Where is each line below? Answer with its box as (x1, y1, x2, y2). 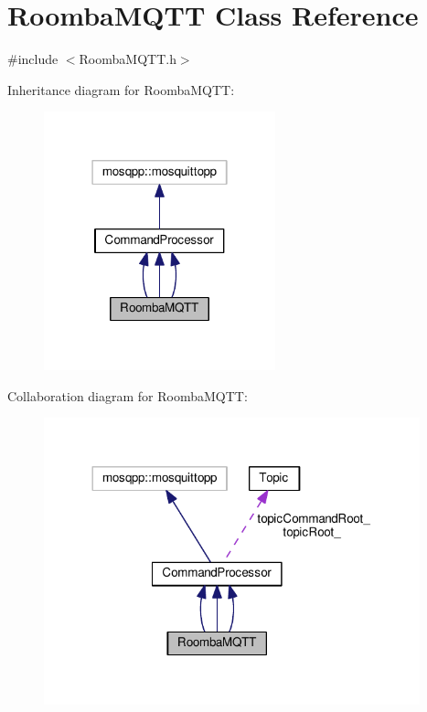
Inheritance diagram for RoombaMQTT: (7, 80, 235, 99)
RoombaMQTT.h (79, 49, 176, 69)
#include (7, 49, 59, 69)
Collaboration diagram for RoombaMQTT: (7, 386, 248, 405)
